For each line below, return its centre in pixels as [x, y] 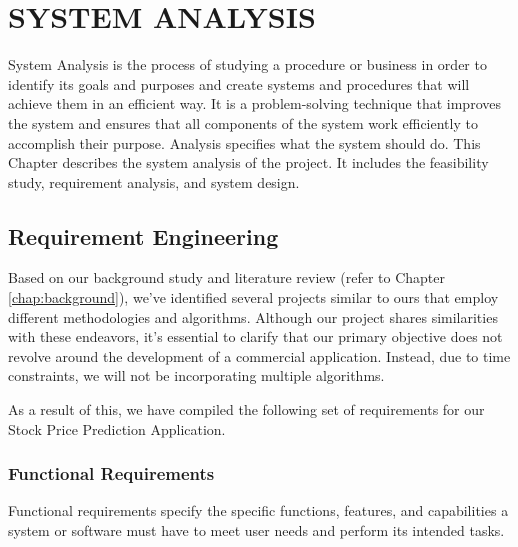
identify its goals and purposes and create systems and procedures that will [239, 83]
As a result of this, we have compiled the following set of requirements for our [246, 409]
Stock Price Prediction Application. [117, 428]
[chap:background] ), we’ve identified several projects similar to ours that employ [253, 297]
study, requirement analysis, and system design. [154, 181]
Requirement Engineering [143, 235]
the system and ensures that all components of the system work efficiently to [243, 122]
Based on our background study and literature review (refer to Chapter [227, 277]
